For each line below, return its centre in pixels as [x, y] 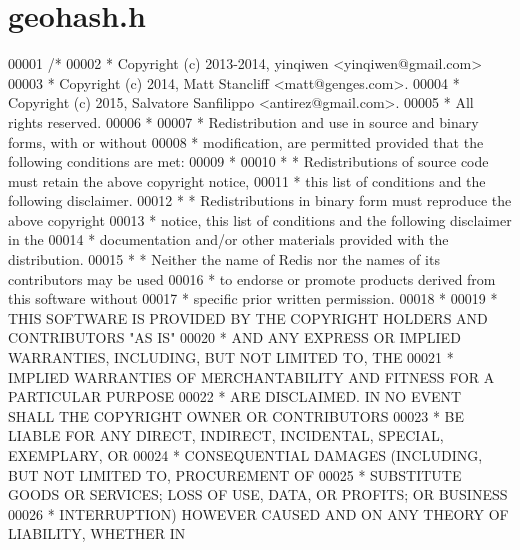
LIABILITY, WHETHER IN [97, 533]
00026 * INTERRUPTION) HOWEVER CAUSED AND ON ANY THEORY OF [258, 513]
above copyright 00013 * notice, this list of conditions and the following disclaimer [260, 219]
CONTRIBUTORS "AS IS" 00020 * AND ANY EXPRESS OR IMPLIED [234, 337]
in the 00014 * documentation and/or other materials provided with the [228, 239]
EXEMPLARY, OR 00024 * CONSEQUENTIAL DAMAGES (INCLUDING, [245, 455]
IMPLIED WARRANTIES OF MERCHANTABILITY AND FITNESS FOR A [251, 376]
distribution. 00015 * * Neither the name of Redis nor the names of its [224, 259]
